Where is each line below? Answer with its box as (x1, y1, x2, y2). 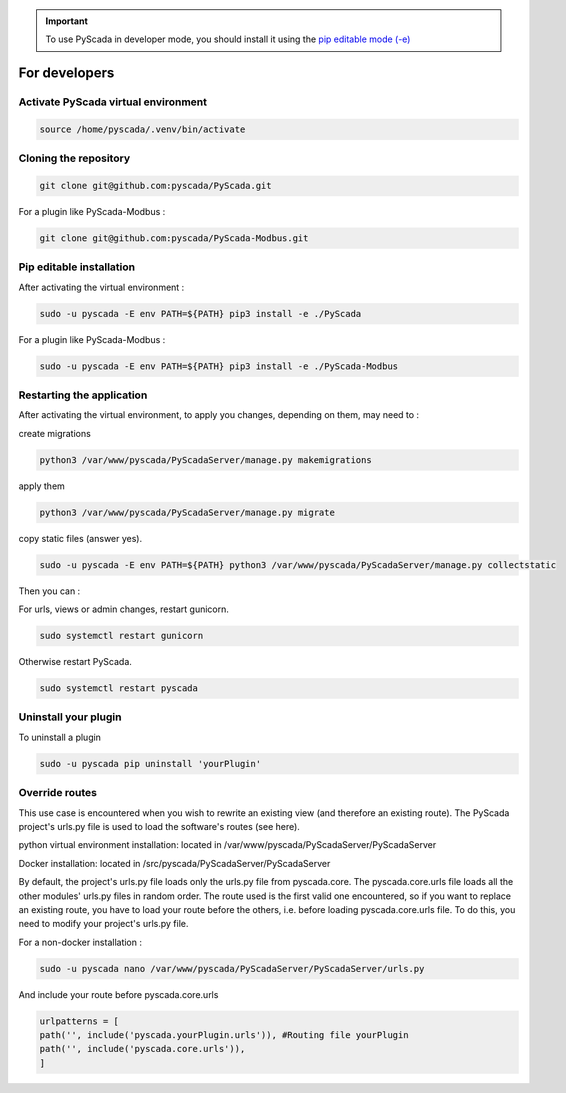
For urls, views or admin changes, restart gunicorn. (18, 603, 230, 615)
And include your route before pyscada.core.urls (18, 988, 219, 1000)
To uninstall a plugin (18, 731, 102, 743)
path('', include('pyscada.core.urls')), (39, 1043, 246, 1055)
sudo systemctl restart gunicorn (39, 630, 204, 642)
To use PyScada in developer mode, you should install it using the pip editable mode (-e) (45, 33, 411, 45)
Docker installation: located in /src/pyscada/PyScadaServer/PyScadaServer (18, 857, 331, 869)
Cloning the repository (18, 151, 130, 165)
